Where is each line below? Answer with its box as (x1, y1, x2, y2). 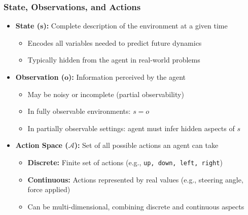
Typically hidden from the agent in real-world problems (27, 54, 200, 65)
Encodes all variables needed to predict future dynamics (27, 37, 202, 48)
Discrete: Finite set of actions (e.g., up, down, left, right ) (27, 157, 223, 167)
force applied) (27, 184, 70, 195)
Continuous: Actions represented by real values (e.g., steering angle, (27, 174, 243, 185)
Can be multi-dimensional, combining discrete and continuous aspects (27, 201, 244, 211)
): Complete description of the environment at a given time (43, 20, 228, 31)
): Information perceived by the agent (68, 72, 186, 82)
